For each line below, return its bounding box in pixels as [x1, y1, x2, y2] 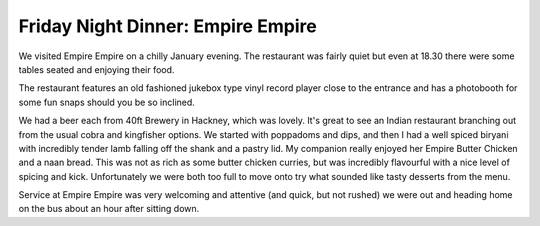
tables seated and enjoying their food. [18, 63, 175, 75]
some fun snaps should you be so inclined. [18, 96, 195, 108]
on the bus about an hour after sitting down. [18, 203, 200, 215]
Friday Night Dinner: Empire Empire [18, 15, 317, 37]
